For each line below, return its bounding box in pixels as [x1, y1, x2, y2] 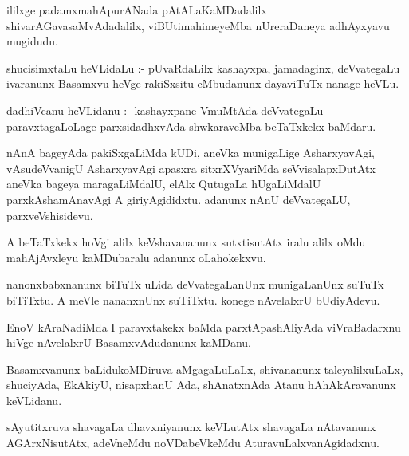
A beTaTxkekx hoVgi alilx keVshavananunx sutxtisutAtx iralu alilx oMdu [6, 234, 366, 250]
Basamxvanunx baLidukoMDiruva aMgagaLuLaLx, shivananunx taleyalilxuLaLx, [6, 360, 403, 377]
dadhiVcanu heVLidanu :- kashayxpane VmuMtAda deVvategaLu [6, 101, 324, 118]
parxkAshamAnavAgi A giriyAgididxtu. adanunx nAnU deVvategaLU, [6, 191, 351, 207]
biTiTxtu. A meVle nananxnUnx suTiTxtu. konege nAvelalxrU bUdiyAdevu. [6, 291, 380, 308]
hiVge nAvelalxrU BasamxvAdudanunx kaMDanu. [6, 334, 252, 351]
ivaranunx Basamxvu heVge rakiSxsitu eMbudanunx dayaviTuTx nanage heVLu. [6, 75, 399, 92]
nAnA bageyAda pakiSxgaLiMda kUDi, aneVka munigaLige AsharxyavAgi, [6, 144, 375, 161]
